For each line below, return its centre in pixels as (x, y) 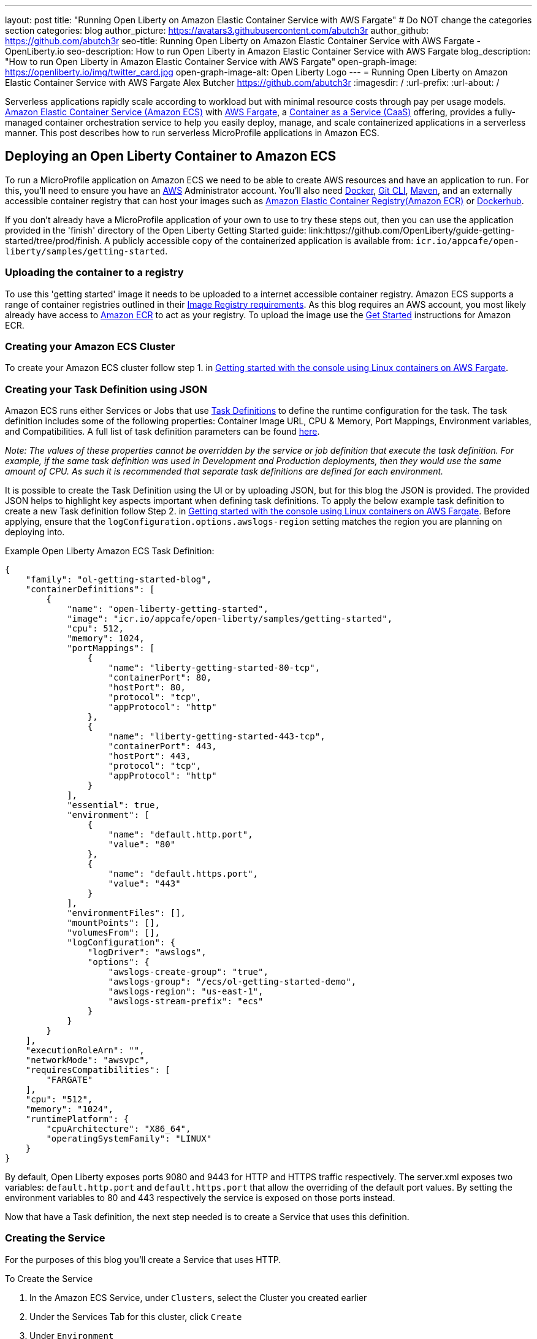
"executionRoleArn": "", (85, 1051)
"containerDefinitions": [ (90, 589)
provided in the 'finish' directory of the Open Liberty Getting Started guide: (156, 230)
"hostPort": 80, (147, 688)
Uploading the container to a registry (94, 273)
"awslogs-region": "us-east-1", (186, 992)
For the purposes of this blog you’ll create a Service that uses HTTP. (143, 1259)
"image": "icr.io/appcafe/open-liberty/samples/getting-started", (230, 619)
